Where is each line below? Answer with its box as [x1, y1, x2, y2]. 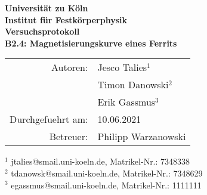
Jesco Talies [97, 60, 147, 75]
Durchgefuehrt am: [10, 112, 88, 126]
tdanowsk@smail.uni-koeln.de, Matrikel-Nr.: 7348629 [11, 166, 203, 179]
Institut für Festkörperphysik [5, 13, 128, 26]
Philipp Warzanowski [97, 129, 186, 144]
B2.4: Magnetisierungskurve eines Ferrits [5, 36, 177, 49]
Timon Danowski [97, 78, 169, 92]
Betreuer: [49, 129, 88, 144]
